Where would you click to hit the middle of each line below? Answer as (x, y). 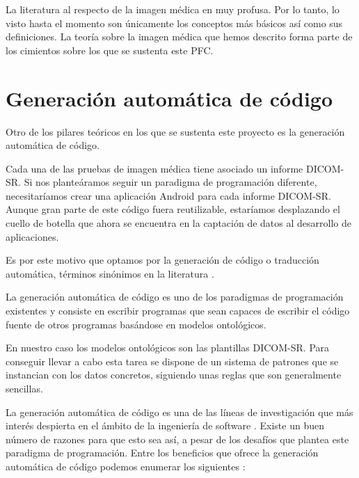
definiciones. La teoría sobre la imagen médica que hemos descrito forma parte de (179, 37)
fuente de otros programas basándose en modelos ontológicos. (136, 324)
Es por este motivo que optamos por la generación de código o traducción (162, 260)
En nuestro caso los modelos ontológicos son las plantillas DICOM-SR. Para (168, 348)
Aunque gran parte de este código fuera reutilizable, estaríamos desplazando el (173, 209)
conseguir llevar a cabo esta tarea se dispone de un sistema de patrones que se (172, 361)
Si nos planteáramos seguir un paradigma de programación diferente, (170, 182)
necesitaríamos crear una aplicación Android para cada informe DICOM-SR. (168, 195)
